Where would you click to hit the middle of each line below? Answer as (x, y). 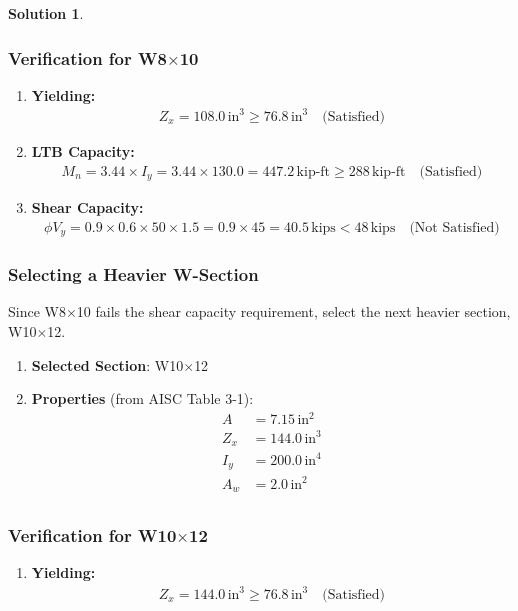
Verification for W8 (87, 57)
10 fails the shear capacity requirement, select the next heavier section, (293, 311)
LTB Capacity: (83, 150)
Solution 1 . (46, 13)
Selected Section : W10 (107, 364)
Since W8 (37, 311)
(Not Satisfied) (454, 227)
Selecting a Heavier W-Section (133, 274)
